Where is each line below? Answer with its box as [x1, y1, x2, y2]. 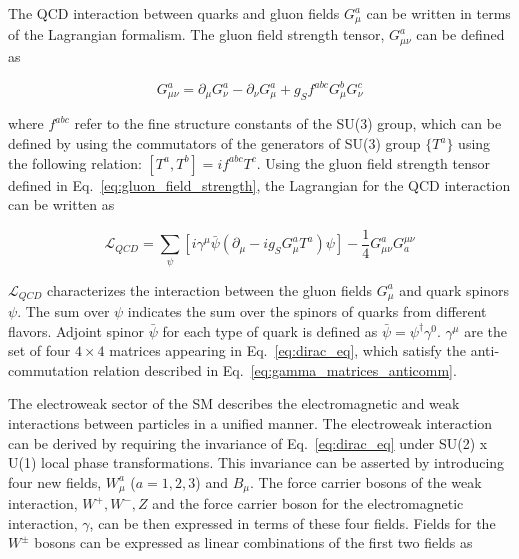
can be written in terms [366, 3, 511, 23]
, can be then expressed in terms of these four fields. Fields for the [89, 512, 496, 533]
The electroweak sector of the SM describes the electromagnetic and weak [8, 393, 460, 414]
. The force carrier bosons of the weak [249, 471, 482, 492]
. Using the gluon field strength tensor [256, 152, 491, 173]
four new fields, [8, 471, 102, 492]
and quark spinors [399, 279, 510, 300]
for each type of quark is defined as [162, 320, 378, 341]
